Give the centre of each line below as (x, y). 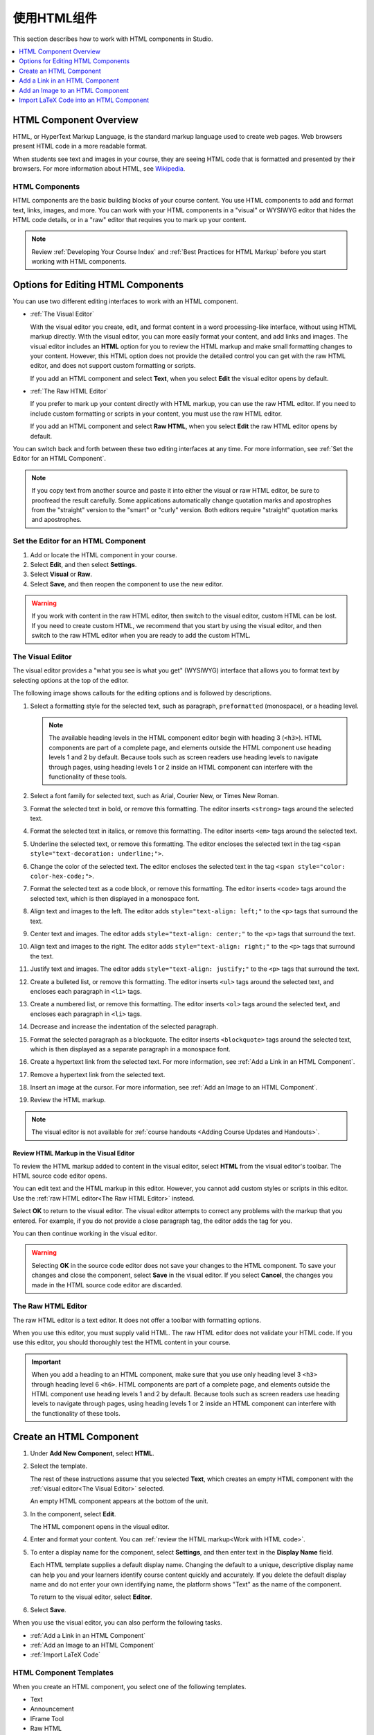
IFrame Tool (47, 1718)
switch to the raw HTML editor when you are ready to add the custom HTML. (141, 636)
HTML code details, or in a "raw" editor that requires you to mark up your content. (130, 219)
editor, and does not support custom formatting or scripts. (113, 366)
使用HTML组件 (55, 18)
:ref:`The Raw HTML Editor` (69, 391)
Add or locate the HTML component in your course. (104, 555)
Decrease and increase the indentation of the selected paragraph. (124, 1026)
